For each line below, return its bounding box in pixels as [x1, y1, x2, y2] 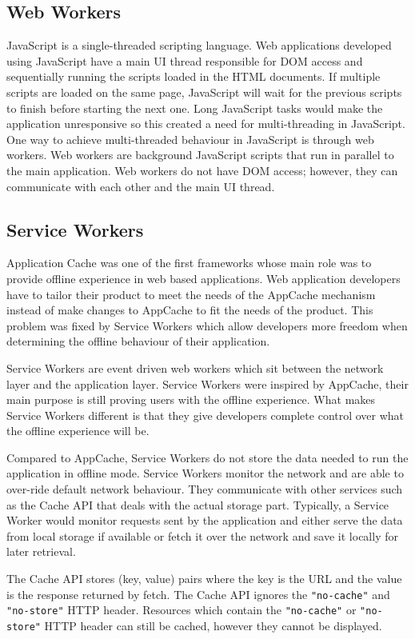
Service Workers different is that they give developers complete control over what [6, 406, 405, 423]
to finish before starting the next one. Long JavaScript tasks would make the [6, 99, 383, 116]
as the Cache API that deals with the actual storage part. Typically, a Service [6, 496, 389, 513]
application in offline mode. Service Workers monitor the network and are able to [6, 465, 404, 481]
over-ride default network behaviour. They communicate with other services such [6, 481, 403, 497]
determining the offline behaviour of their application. [6, 333, 270, 349]
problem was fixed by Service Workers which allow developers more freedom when [6, 317, 408, 333]
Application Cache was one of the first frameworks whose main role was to [6, 254, 372, 271]
